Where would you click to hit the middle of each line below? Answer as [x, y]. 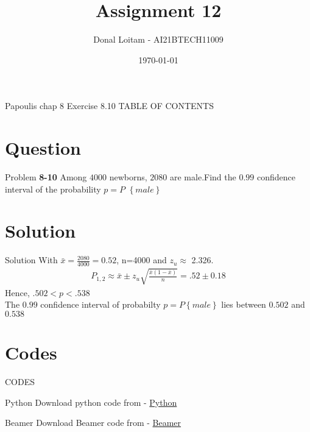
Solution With [31, 260]
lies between [244, 304]
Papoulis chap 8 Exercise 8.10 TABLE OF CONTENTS [110, 106]
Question [43, 148]
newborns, [128, 177]
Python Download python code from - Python [91, 402]
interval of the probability [53, 189]
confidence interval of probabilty [100, 304]
